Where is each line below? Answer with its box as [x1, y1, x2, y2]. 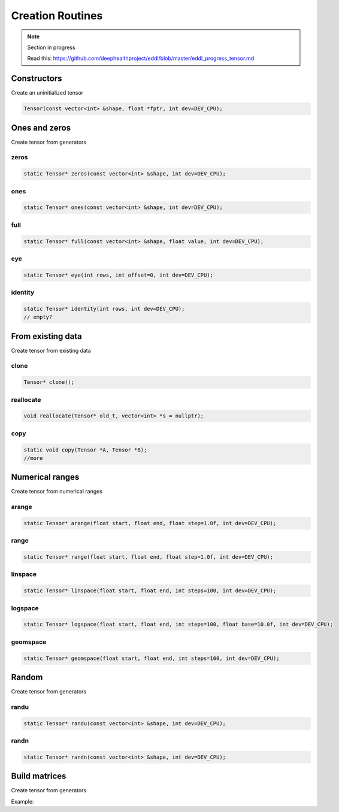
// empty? [23, 314, 53, 320]
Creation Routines [11, 9, 103, 22]
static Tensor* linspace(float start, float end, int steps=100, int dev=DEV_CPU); [23, 587, 277, 594]
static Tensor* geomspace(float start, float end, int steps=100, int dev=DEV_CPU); [23, 655, 280, 662]
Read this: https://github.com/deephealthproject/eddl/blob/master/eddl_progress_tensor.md [27, 54, 255, 62]
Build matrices [11, 771, 66, 781]
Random [11, 672, 43, 682]
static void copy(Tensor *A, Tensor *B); [23, 446, 147, 453]
